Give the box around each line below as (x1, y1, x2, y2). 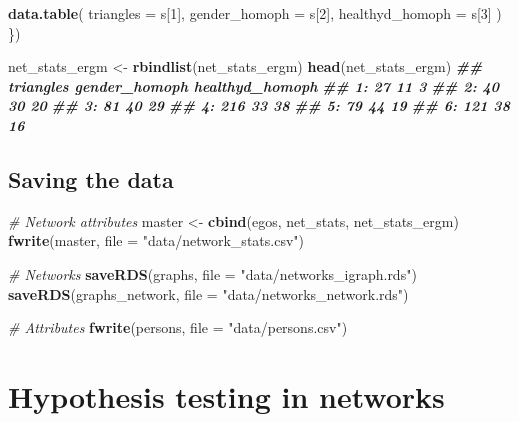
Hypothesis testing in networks (8, 375, 445, 416)
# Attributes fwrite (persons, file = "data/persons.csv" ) (8, 317, 348, 338)
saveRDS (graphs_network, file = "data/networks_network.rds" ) (8, 283, 409, 304)
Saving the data (8, 163, 174, 194)
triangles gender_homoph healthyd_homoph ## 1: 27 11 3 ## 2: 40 (8, 75, 499, 96)
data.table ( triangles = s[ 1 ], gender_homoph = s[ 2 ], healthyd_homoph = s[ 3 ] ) (8, 3, 502, 23)
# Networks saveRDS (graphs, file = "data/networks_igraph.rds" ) (8, 263, 417, 284)
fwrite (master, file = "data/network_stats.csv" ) (8, 230, 304, 251)
